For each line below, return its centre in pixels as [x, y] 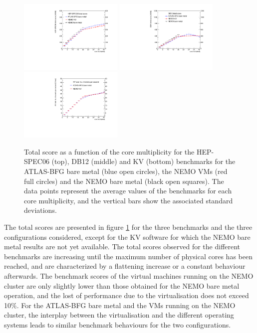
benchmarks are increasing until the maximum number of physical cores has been [128, 256]
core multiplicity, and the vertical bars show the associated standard [128, 200]
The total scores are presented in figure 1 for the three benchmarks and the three [128, 227]
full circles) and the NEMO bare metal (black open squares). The [124, 181]
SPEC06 [37, 161]
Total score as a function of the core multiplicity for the [109, 151]
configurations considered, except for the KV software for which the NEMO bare [127, 237]
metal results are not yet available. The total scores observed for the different [122, 247]
